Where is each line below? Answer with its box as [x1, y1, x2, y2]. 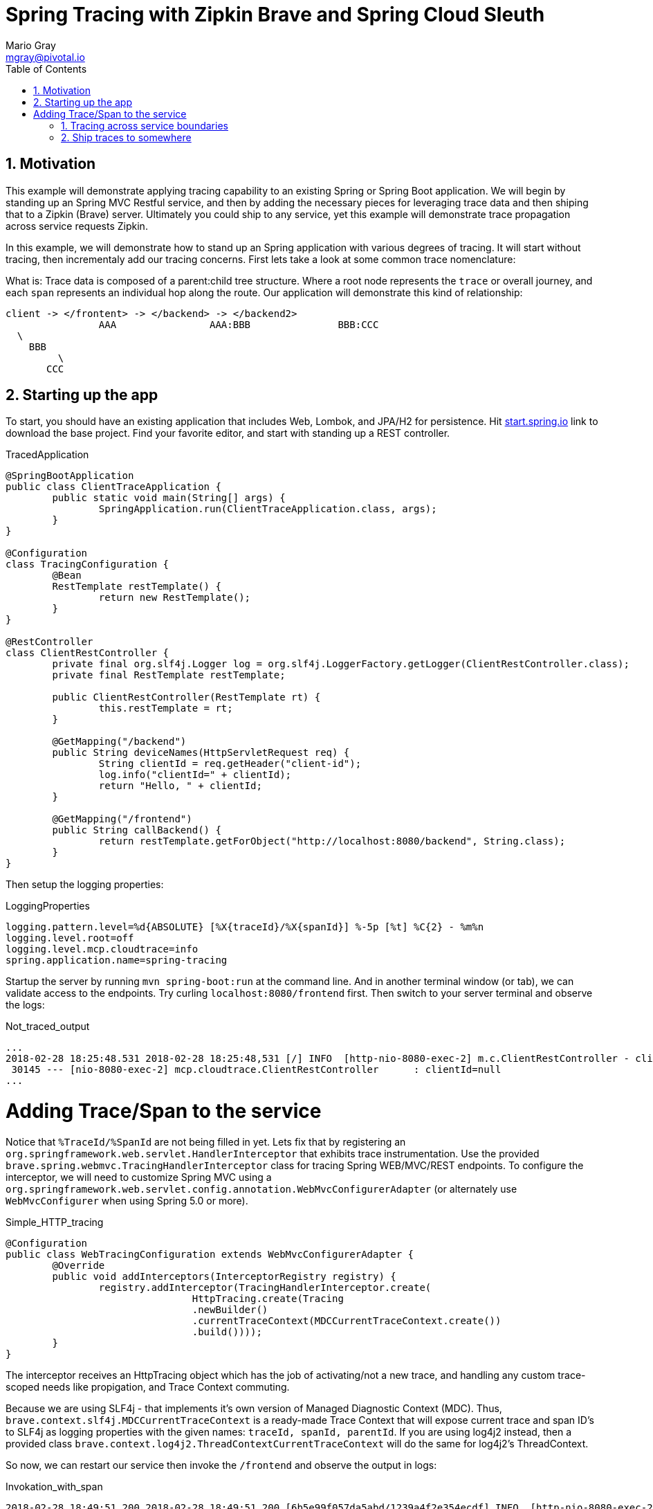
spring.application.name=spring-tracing [6, 955, 228, 966]
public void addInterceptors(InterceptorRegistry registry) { [52, 1270, 396, 1282]
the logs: [6, 999, 45, 1011]
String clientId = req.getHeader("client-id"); [98, 758, 362, 770]
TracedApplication [6, 449, 89, 461]
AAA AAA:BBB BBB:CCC [98, 318, 379, 330]
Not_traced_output [6, 1020, 90, 1033]
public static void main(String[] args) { [52, 492, 286, 504]
